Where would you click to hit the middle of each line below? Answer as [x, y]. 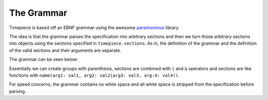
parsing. [18, 91]
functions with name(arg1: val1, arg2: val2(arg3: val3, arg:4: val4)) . [94, 75]
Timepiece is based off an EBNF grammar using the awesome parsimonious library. [94, 28]
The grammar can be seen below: [44, 60]
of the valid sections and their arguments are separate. [65, 50]
